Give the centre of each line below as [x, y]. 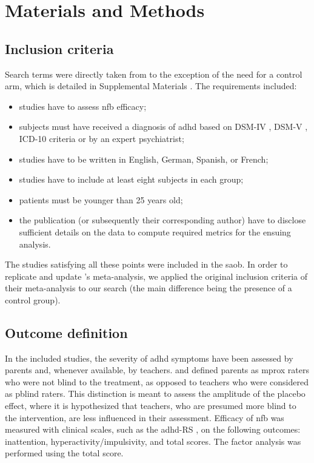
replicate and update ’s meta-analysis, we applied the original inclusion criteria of [156, 276]
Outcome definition [66, 332]
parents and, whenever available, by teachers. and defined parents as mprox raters [157, 370]
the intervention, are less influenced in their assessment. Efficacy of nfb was [145, 417]
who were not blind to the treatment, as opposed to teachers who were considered [157, 381]
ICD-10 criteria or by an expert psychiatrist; [102, 138]
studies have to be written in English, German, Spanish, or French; [144, 159]
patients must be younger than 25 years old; [101, 199]
